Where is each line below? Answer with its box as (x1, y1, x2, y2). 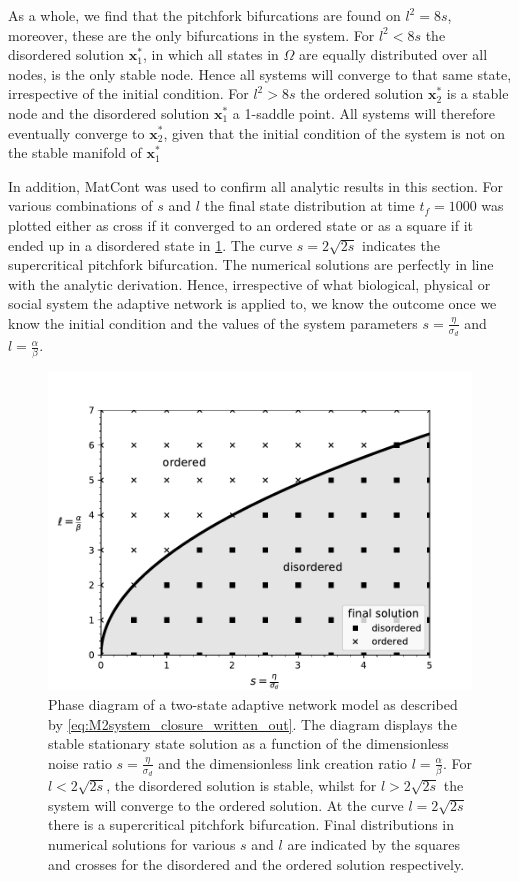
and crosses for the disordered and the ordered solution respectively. (48, 853, 465, 874)
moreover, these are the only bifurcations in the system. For (8, 24, 375, 45)
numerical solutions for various (48, 833, 236, 854)
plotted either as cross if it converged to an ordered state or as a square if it (8, 214, 474, 235)
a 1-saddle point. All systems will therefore (232, 102, 495, 123)
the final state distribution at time (204, 195, 415, 216)
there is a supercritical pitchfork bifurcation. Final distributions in (48, 814, 455, 835)
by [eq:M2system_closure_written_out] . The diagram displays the (48, 713, 457, 734)
